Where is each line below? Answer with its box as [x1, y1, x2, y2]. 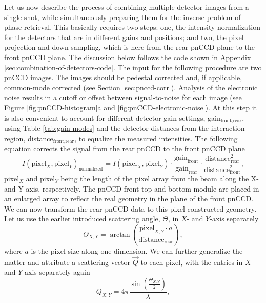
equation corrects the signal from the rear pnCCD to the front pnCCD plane [4, 143, 245, 154]
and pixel [26, 173, 55, 183]
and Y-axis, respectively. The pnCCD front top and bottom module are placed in [4, 183, 259, 194]
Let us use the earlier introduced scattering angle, [4, 213, 160, 224]
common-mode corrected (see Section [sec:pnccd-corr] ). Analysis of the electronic [4, 82, 258, 92]
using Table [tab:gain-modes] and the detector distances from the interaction [4, 122, 245, 133]
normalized [78, 166, 103, 172]
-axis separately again [22, 267, 90, 277]
